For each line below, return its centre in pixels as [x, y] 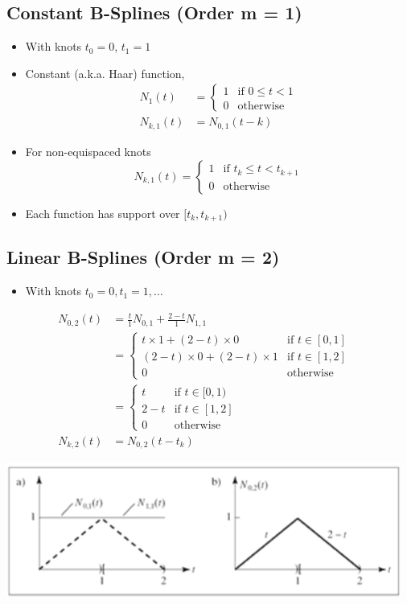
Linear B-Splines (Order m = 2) [143, 257]
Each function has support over [103, 213]
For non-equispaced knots [88, 151]
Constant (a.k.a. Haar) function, [105, 73]
